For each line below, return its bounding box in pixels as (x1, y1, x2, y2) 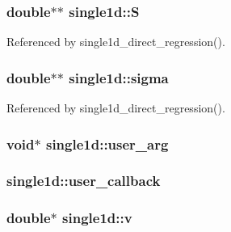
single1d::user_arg (45, 133, 169, 154)
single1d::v (62, 208, 132, 228)
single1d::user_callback (6, 171, 161, 191)
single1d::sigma (69, 67, 169, 87)
